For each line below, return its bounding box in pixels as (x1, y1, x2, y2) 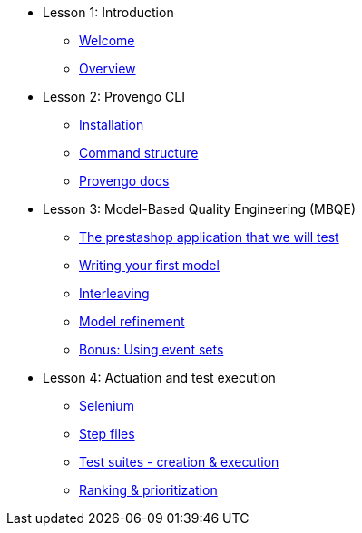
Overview (79, 61, 136, 76)
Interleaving (79, 286, 150, 301)
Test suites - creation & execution (79, 454, 279, 470)
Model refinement (79, 314, 185, 329)
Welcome (79, 33, 135, 48)
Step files (79, 426, 135, 441)
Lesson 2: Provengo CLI (43, 89, 185, 104)
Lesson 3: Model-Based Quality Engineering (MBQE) (43, 201, 357, 217)
